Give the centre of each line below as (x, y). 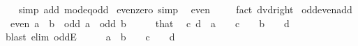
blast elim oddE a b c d (90, 37)
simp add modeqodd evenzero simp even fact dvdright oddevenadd (185, 9)
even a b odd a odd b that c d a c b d (150, 23)
